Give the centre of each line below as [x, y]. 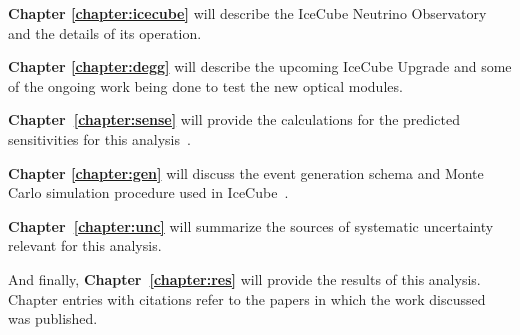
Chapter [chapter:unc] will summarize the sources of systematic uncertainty [251, 225]
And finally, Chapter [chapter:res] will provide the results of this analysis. [244, 278]
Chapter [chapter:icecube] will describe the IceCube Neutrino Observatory [247, 13]
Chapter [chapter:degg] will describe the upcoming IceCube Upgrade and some [260, 66]
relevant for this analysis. [85, 245]
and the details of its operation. [105, 32]
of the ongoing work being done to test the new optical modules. [205, 85]
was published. [53, 318]
